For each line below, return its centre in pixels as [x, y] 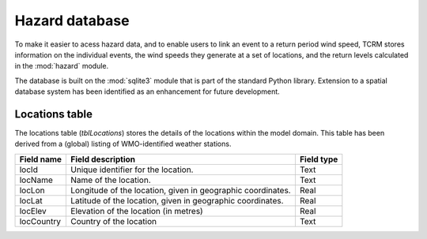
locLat [31, 200]
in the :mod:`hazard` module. [62, 66]
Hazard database [72, 21]
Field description [103, 159]
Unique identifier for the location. [132, 170]
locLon [32, 190]
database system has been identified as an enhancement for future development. [147, 91]
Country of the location [114, 221]
